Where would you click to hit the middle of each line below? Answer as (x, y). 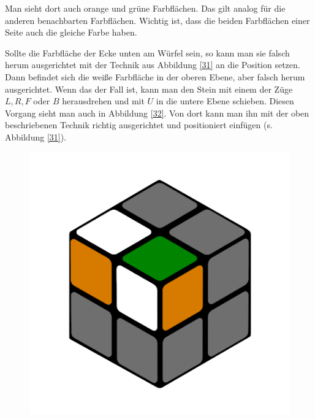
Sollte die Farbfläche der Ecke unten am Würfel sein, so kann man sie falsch (147, 52)
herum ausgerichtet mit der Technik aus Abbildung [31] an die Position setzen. (153, 65)
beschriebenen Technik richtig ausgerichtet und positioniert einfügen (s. (139, 125)
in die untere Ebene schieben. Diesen (225, 101)
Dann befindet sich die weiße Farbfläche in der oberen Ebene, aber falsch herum (155, 76)
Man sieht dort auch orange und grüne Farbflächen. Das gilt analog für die (145, 8)
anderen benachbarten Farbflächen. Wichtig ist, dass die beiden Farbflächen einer (157, 20)
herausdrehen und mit (103, 101)
